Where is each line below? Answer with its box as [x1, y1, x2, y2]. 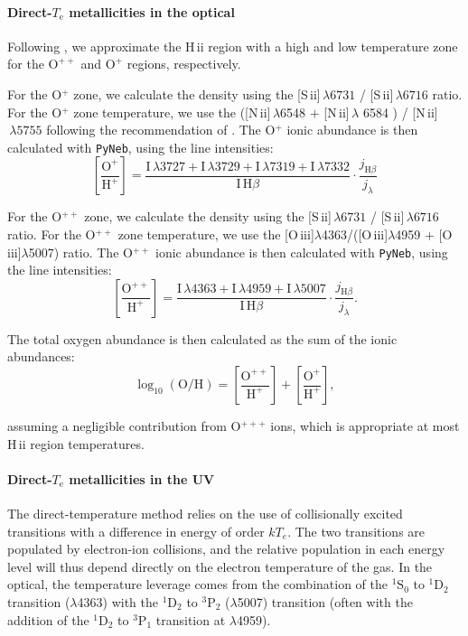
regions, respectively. [126, 54, 241, 73]
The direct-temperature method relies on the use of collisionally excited [7, 504, 403, 523]
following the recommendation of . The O [46, 120, 276, 139]
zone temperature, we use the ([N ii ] [73, 102, 271, 121]
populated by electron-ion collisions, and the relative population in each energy [7, 539, 445, 558]
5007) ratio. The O [28, 242, 133, 261]
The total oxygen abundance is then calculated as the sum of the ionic [7, 329, 398, 348]
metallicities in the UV [69, 469, 215, 488]
